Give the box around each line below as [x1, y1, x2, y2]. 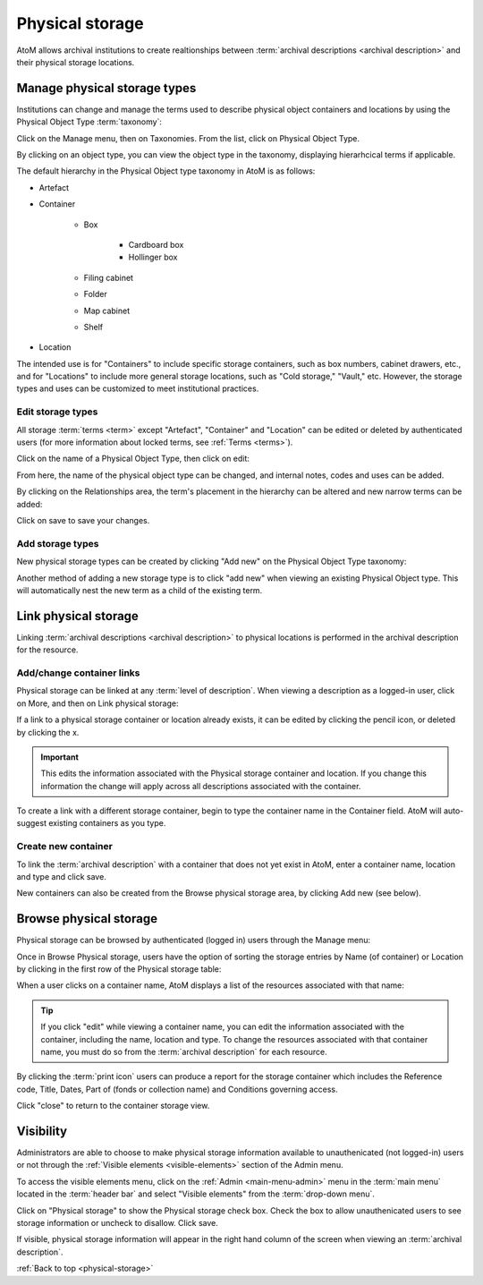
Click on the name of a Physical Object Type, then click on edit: [16, 453, 250, 464]
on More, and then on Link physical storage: [16, 698, 179, 709]
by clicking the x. [16, 727, 80, 737]
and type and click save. [16, 871, 106, 881]
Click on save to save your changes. [16, 515, 150, 525]
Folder [83, 289, 107, 300]
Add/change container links [16, 667, 140, 679]
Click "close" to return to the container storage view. [16, 1101, 210, 1111]
